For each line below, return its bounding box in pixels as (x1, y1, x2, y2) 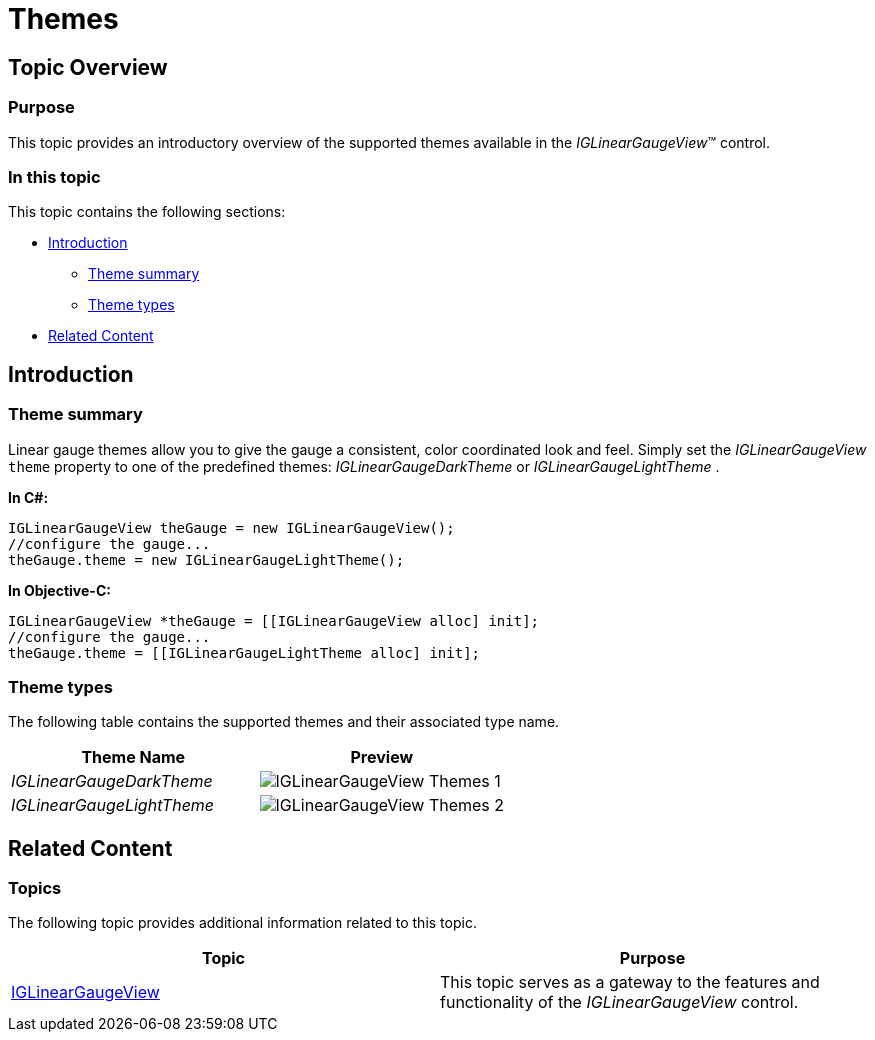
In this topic (8, 166, 101, 187)
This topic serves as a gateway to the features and (440, 972, 820, 993)
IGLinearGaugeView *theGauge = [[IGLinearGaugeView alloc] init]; (8, 612, 540, 629)
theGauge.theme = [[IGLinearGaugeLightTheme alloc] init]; (8, 644, 481, 661)
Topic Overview (8, 54, 168, 80)
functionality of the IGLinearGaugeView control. (440, 992, 799, 1013)
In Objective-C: (8, 581, 111, 599)
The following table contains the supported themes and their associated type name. (8, 713, 560, 731)
